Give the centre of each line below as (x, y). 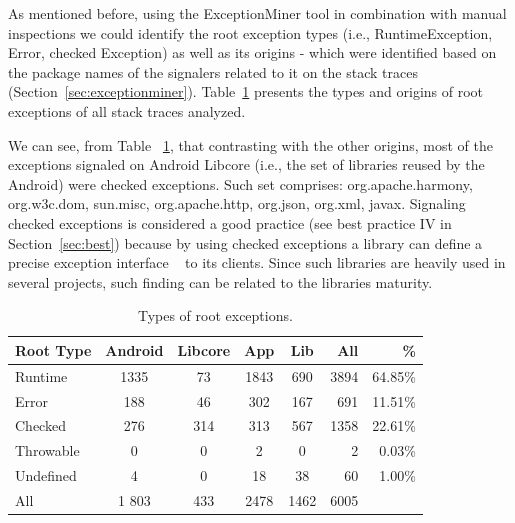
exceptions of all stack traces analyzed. (127, 110)
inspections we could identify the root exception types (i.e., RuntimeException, (250, 32)
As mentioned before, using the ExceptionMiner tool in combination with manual (257, 13)
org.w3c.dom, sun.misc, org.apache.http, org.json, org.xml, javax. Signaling (237, 203)
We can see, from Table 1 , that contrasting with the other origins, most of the (251, 144)
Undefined (46, 475)
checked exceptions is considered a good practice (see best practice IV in (230, 222)
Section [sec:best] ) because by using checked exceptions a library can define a (245, 242)
